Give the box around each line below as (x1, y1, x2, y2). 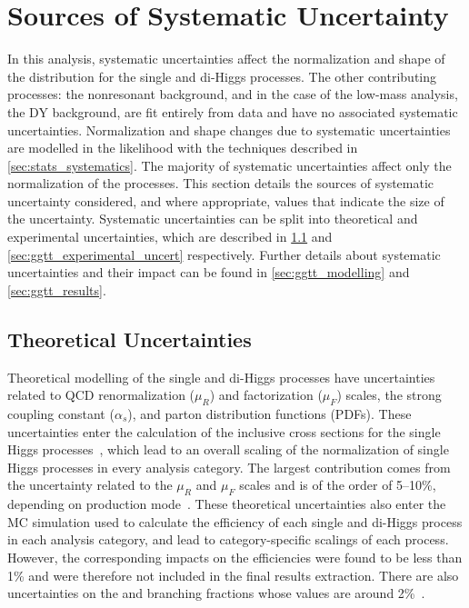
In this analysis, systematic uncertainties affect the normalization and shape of (7, 49, 445, 68)
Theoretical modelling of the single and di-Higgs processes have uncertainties (7, 367, 435, 386)
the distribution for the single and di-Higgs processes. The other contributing (7, 66, 437, 85)
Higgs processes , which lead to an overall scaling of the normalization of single (7, 440, 449, 459)
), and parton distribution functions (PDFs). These (127, 404, 412, 424)
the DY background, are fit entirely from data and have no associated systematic (7, 102, 458, 121)
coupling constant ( (7, 404, 115, 424)
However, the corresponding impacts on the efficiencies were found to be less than (7, 547, 463, 566)
